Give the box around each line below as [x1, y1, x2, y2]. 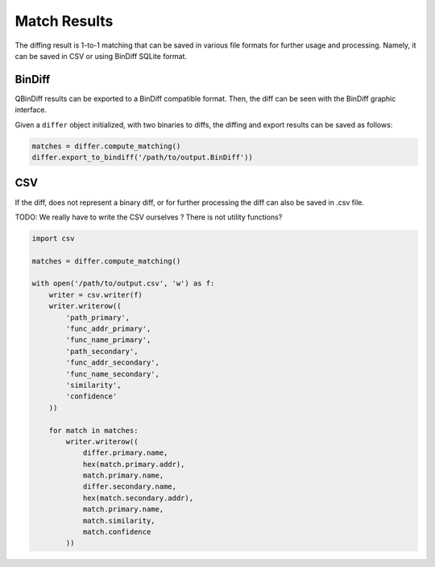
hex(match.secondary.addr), [82, 493, 193, 502]
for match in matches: [48, 426, 139, 435]
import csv [31, 234, 75, 243]
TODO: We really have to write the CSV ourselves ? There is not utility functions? [14, 212, 283, 222]
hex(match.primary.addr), [82, 460, 185, 469]
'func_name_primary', [65, 336, 151, 344]
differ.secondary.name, [82, 482, 177, 491]
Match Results [14, 12, 114, 30]
